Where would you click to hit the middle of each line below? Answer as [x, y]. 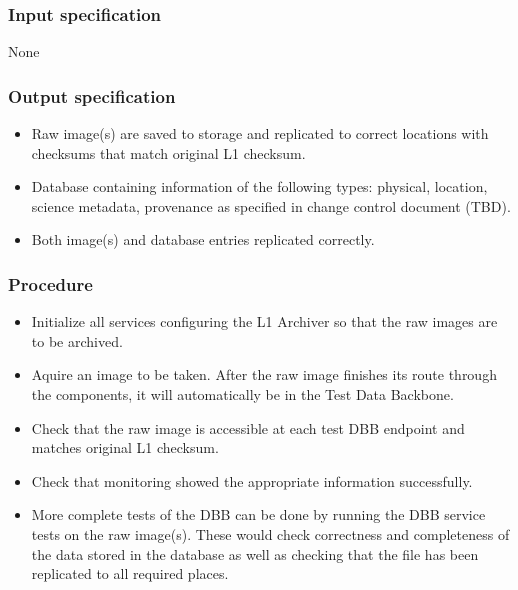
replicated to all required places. [130, 573]
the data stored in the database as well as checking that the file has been [255, 553]
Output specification [92, 95]
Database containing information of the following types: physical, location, [259, 186]
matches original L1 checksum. [125, 447]
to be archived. [77, 340]
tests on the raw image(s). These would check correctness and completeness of [270, 533]
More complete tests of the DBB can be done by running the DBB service [258, 514]
